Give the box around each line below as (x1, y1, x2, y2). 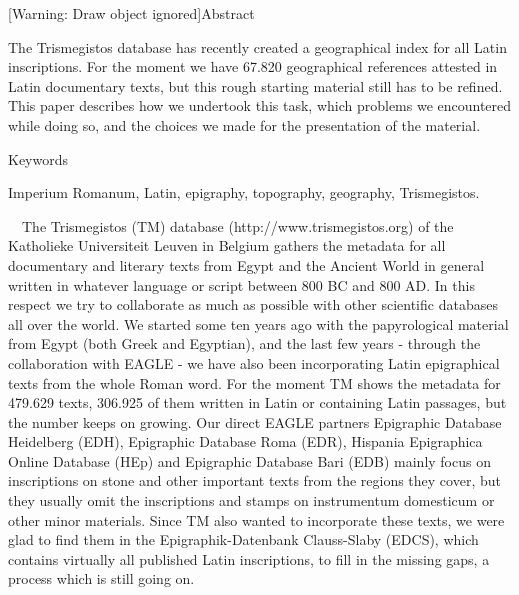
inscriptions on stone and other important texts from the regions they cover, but (8, 470, 501, 491)
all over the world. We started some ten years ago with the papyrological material (8, 313, 509, 334)
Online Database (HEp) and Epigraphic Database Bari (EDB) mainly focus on (8, 450, 491, 471)
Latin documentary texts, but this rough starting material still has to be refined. (8, 75, 503, 96)
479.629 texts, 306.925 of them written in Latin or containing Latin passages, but (8, 392, 507, 413)
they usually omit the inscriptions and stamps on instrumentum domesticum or (8, 490, 495, 511)
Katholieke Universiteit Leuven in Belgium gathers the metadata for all (8, 235, 446, 256)
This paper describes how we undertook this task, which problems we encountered (8, 95, 512, 116)
